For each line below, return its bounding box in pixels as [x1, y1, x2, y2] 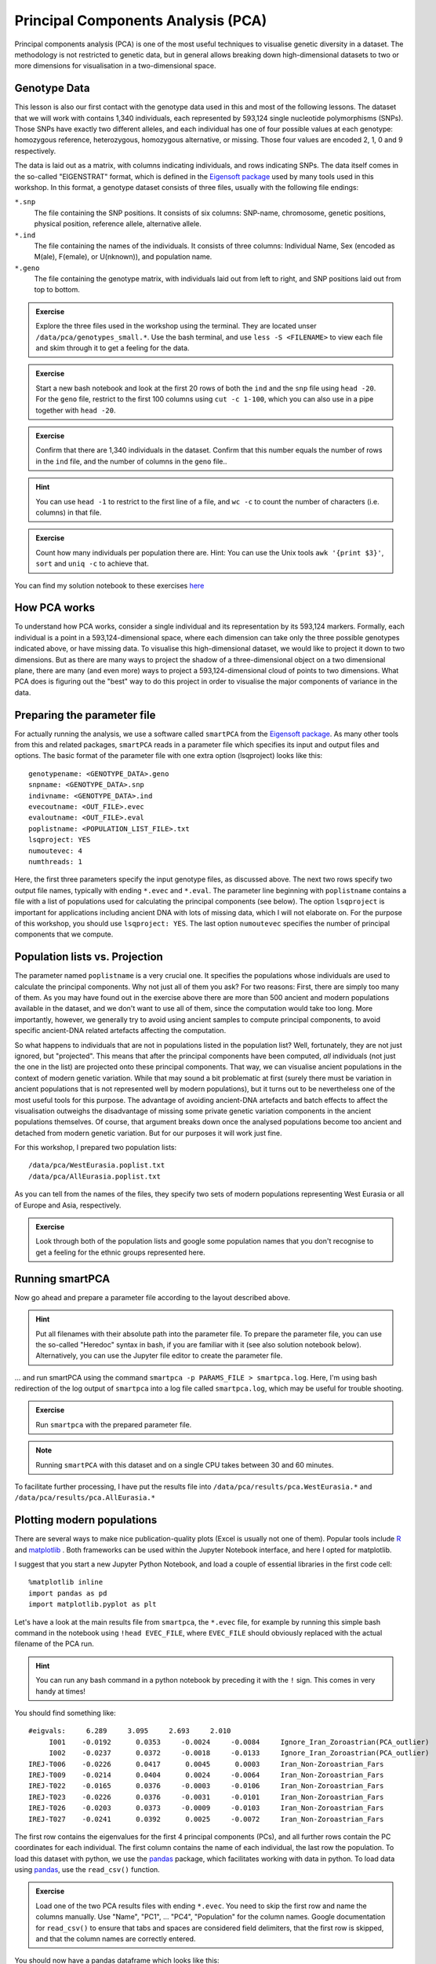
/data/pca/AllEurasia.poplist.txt [28, 1171, 161, 1181]
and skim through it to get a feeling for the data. [35, 343, 190, 353]
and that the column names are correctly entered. [35, 1934, 196, 1944]
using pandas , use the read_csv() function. [14, 1865, 160, 1874]
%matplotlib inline [28, 1577, 104, 1587]
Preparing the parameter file [14, 708, 156, 722]
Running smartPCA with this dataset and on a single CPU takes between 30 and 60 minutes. [35, 1460, 334, 1469]
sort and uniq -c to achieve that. [35, 559, 149, 569]
